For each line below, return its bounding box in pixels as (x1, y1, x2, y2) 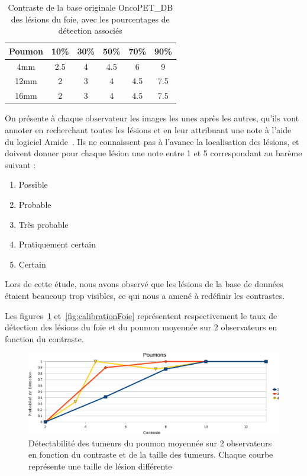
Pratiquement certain (18, 238, 96, 250)
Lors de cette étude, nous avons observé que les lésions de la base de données (5, 278, 283, 290)
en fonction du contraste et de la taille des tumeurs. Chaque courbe (28, 448, 273, 461)
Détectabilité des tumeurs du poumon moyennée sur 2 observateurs (28, 436, 272, 449)
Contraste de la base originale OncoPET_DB (8, 1, 173, 13)
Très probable (18, 218, 69, 230)
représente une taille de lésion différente (28, 459, 172, 472)
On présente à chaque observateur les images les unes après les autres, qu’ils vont (5, 112, 299, 124)
